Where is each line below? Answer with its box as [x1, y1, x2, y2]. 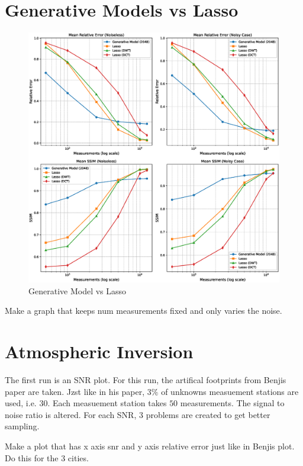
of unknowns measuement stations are [161, 385, 299, 397]
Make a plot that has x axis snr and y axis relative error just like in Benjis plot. [5, 439, 295, 452]
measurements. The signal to [180, 397, 285, 409]
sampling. [5, 420, 40, 432]
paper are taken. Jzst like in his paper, [5, 385, 145, 397]
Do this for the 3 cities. [5, 451, 89, 464]
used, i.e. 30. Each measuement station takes [5, 397, 167, 409]
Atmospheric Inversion [5, 339, 194, 364]
